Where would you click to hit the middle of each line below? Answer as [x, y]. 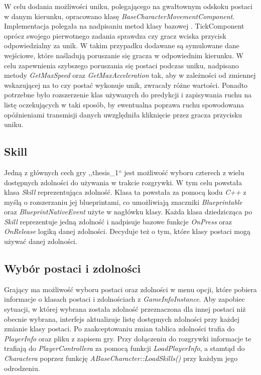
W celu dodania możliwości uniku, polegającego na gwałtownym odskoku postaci [128, 6]
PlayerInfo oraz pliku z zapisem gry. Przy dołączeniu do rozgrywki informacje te [128, 338]
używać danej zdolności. [41, 241]
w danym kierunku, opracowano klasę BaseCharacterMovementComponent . [119, 16]
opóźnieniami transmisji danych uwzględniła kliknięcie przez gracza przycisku [123, 114]
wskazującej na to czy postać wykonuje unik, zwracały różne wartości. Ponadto [126, 85]
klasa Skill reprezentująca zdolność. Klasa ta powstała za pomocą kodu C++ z [125, 192]
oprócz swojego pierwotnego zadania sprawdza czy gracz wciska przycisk [115, 35]
